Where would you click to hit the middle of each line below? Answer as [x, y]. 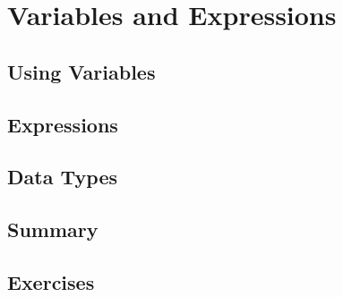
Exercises [51, 281]
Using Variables [81, 71]
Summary [53, 229]
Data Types [62, 177]
